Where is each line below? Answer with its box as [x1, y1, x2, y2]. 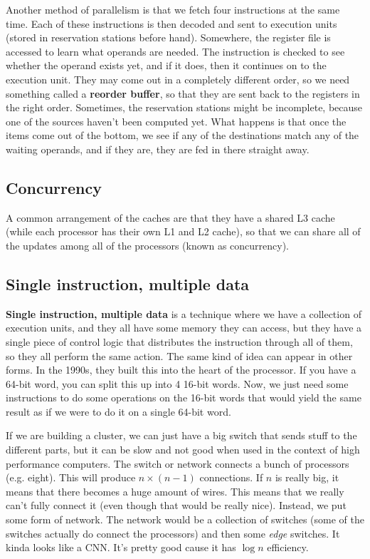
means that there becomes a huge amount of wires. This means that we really [6, 483, 344, 498]
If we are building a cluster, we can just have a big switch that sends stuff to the [6, 428, 357, 443]
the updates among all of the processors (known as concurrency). [6, 237, 289, 252]
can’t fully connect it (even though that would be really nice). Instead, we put [6, 498, 347, 513]
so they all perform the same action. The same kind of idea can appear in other [6, 348, 353, 363]
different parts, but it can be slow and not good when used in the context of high [6, 442, 360, 457]
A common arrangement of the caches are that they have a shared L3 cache [6, 210, 335, 225]
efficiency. [267, 540, 309, 555]
